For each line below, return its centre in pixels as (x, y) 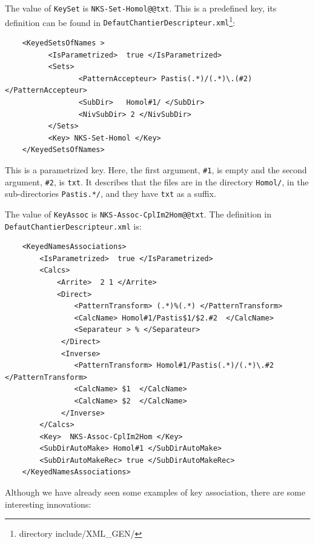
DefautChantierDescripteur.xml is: (73, 226)
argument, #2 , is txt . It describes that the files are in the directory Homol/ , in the (157, 181)
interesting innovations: (48, 504)
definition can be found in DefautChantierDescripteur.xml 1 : (120, 21)
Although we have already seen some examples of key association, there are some (155, 492)
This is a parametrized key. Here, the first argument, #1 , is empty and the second (156, 169)
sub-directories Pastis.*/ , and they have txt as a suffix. (111, 194)
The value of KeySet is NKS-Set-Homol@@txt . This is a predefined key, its (141, 8)
